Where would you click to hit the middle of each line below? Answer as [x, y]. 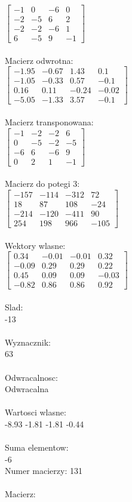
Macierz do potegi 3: [42, 184]
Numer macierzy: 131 [44, 471]
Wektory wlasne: [35, 245]
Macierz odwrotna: [39, 60]
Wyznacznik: [28, 342]
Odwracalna [27, 389]
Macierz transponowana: [49, 122]
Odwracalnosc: [31, 377]
